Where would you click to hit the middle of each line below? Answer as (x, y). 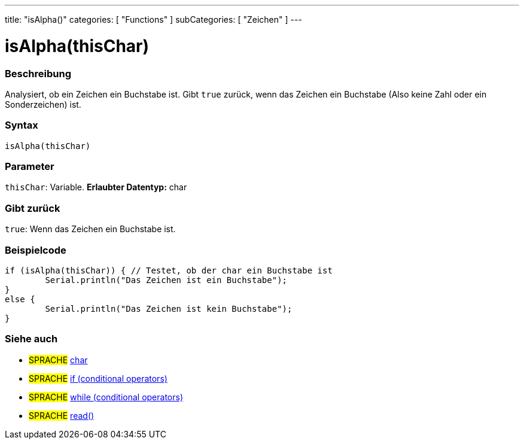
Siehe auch (31, 339)
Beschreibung (38, 73)
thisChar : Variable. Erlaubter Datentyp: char (96, 187)
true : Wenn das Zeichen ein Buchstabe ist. (90, 229)
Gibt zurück (33, 208)
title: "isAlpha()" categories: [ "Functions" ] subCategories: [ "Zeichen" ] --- (153, 19)
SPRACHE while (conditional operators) (106, 397)
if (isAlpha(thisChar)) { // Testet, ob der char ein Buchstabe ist (169, 270)
